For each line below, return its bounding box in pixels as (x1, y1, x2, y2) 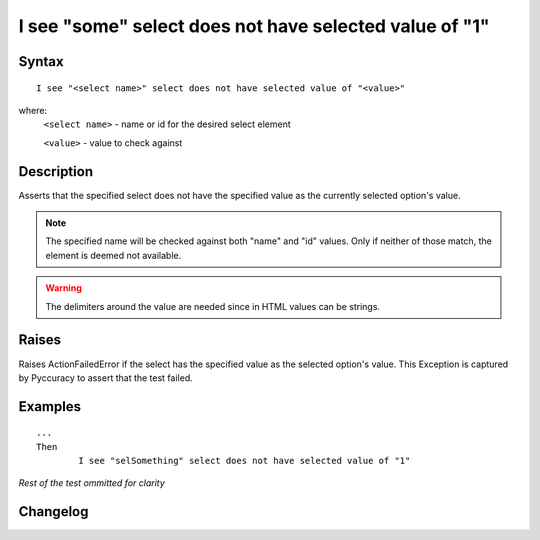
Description (18, 163, 94, 180)
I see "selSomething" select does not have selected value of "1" (78, 455, 411, 467)
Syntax (18, 53, 64, 70)
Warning (45, 282, 82, 294)
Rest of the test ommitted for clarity (18, 477, 165, 489)
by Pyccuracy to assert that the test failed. (18, 371, 194, 384)
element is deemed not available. (45, 249, 182, 261)
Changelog (18, 503, 89, 520)
